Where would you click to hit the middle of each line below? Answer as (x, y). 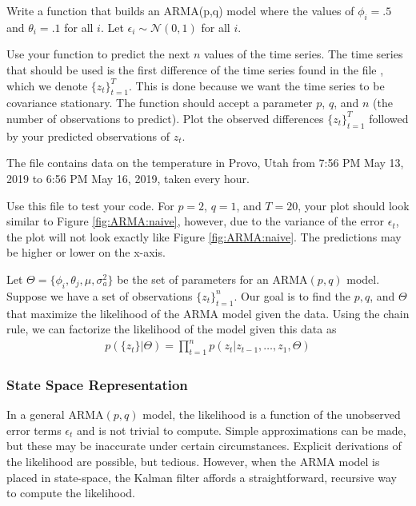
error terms (34, 430)
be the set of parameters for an (193, 279)
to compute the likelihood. (71, 493)
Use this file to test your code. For (90, 205)
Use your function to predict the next (98, 54)
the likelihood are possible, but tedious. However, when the (151, 462)
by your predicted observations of (88, 135)
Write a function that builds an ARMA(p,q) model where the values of (180, 10)
